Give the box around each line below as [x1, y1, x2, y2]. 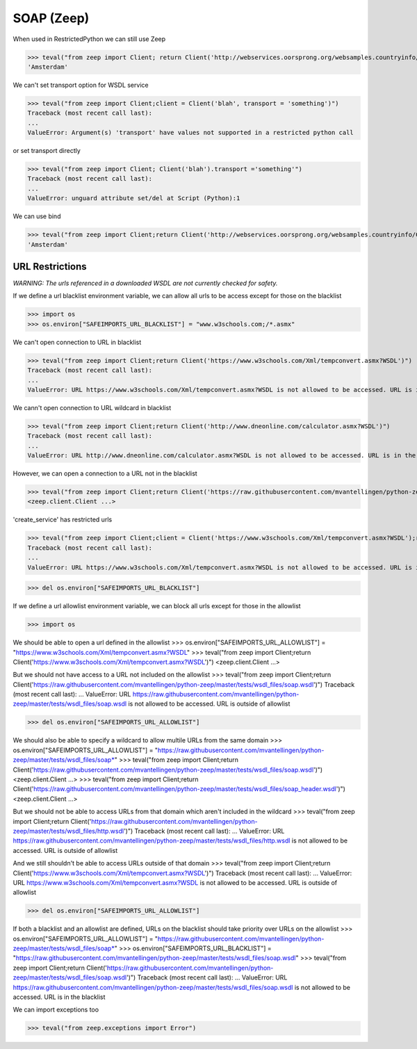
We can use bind [13, 212, 61, 220]
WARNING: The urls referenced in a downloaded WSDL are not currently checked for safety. [13, 279, 278, 288]
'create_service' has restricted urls [13, 515, 113, 524]
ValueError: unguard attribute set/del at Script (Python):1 [27, 195, 240, 202]
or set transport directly [13, 147, 81, 155]
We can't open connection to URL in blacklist [13, 338, 142, 346]
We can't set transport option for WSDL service [13, 81, 149, 89]
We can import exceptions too [13, 1005, 99, 1014]
